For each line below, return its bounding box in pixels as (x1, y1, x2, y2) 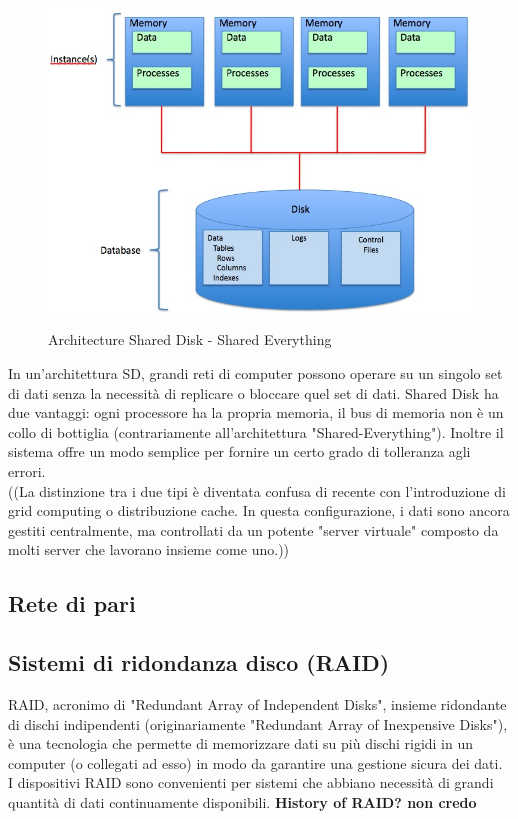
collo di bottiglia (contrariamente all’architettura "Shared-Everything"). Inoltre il (8, 421, 504, 442)
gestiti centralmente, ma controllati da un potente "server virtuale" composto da (8, 519, 499, 540)
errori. (8, 461, 46, 482)
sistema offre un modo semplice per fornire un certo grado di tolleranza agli (8, 441, 471, 462)
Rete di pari (8, 588, 136, 619)
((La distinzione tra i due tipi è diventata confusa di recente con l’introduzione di (8, 480, 506, 501)
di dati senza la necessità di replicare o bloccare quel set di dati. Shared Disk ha (8, 382, 499, 403)
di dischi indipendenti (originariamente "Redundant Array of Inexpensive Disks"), (8, 713, 508, 734)
